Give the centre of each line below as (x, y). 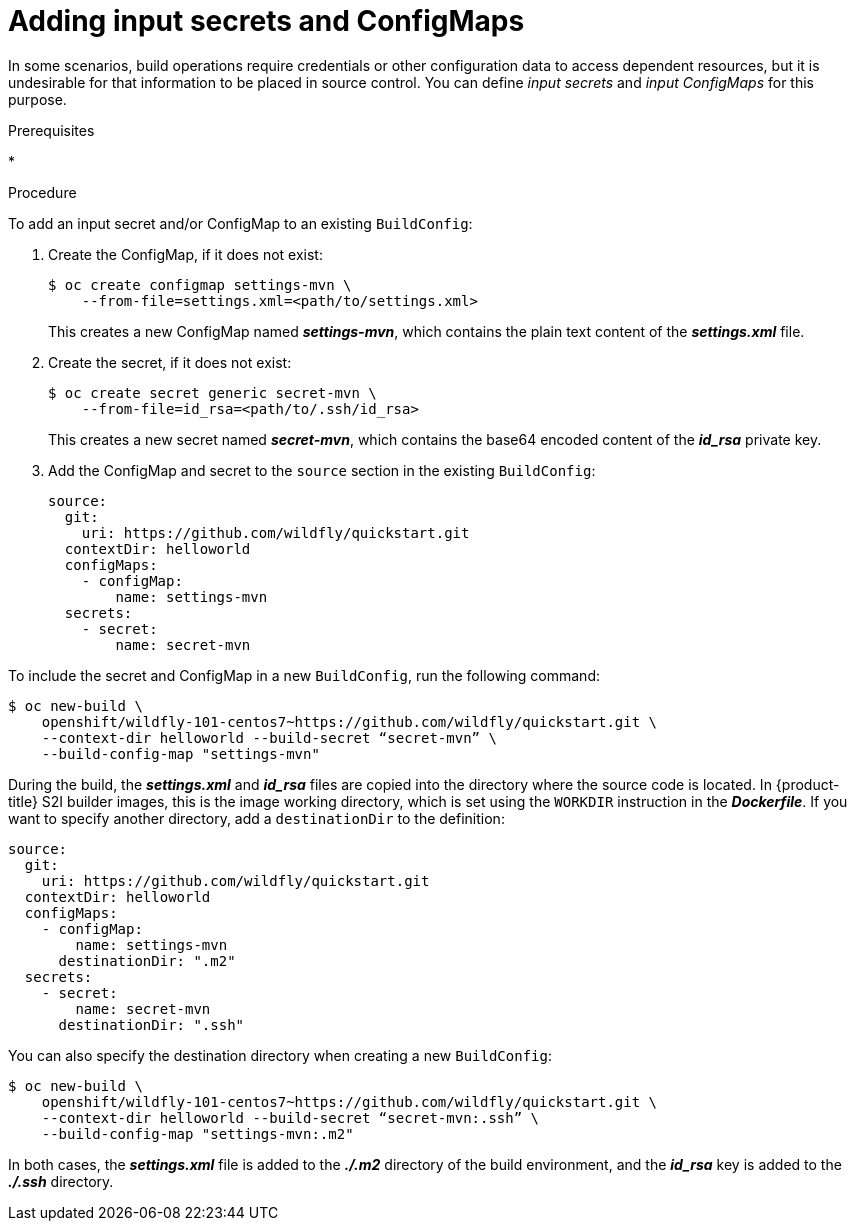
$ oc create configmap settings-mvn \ (200, 284)
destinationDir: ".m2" (147, 960)
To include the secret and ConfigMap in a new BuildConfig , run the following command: (304, 675)
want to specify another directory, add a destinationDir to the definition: (256, 818)
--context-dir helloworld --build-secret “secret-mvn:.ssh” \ (290, 1117)
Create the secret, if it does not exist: (170, 362)
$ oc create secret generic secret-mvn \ (212, 392)
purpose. (37, 99)
